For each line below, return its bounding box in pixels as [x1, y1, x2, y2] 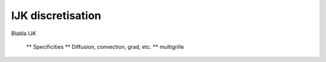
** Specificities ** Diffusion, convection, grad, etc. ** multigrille [26, 43, 184, 50]
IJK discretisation [11, 9, 102, 22]
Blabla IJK [11, 30, 36, 37]
